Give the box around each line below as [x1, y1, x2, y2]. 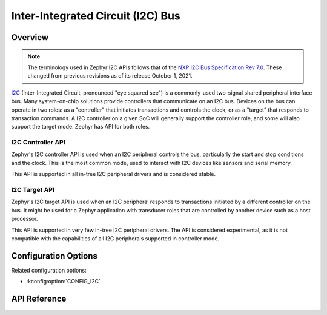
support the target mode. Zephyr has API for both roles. [11, 123, 150, 130]
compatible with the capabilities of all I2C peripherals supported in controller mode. [11, 234, 220, 242]
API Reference [11, 294, 67, 304]
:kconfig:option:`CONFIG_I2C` [26, 278, 101, 285]
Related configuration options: [11, 266, 87, 274]
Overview [11, 32, 49, 42]
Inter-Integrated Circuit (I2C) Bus [11, 9, 181, 22]
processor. [11, 215, 38, 223]
